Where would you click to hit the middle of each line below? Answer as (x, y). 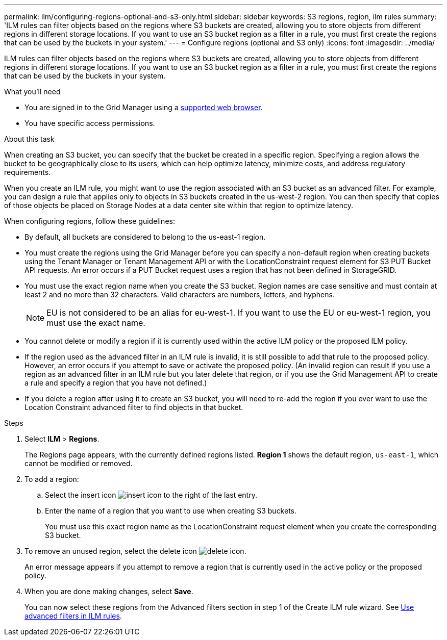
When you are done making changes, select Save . (109, 591)
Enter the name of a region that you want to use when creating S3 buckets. (171, 511)
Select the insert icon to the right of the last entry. (151, 495)
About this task (29, 139)
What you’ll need (32, 92)
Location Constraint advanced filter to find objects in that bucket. (134, 407)
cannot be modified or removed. (79, 463)
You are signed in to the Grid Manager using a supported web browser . (144, 107)
